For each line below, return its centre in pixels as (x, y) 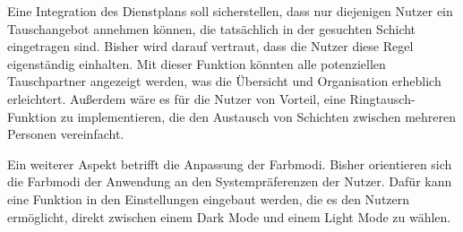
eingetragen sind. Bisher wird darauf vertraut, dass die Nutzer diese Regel (210, 46)
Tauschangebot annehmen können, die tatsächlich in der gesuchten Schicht (212, 28)
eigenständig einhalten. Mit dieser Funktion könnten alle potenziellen (197, 63)
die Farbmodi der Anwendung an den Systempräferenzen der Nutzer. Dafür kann (230, 181)
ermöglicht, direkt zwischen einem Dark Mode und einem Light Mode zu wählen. (229, 216)
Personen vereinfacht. (66, 134)
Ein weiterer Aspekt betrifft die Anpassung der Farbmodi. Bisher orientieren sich (230, 163)
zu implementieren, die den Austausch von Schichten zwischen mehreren (258, 116)
